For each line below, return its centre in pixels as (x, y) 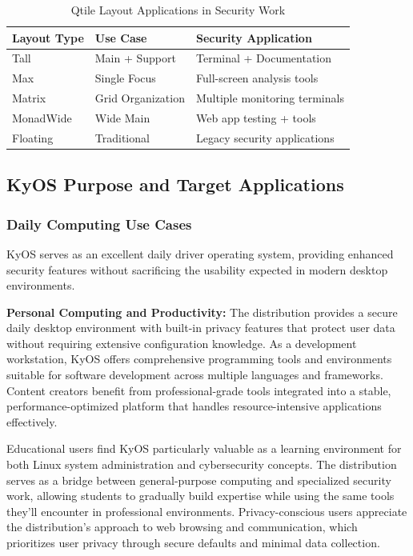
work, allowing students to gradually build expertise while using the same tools (200, 496)
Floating (33, 137)
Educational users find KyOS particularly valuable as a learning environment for (204, 448)
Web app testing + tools (256, 117)
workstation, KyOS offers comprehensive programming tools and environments (199, 359)
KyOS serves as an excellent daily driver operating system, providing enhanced (200, 253)
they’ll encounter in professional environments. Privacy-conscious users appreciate (207, 511)
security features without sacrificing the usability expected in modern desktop (197, 269)
